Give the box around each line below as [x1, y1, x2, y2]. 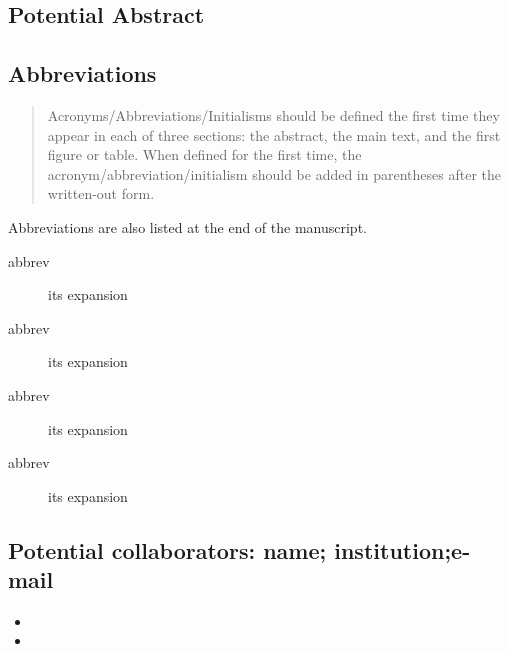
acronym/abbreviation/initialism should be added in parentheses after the [47, 163, 501, 184]
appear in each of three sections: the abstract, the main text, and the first [47, 124, 501, 145]
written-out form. [47, 183, 155, 204]
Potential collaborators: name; [8, 534, 327, 565]
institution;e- [334, 534, 471, 565]
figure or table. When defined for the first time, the [47, 144, 362, 165]
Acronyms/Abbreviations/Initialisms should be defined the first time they [47, 104, 500, 125]
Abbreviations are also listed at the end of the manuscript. [8, 216, 367, 237]
